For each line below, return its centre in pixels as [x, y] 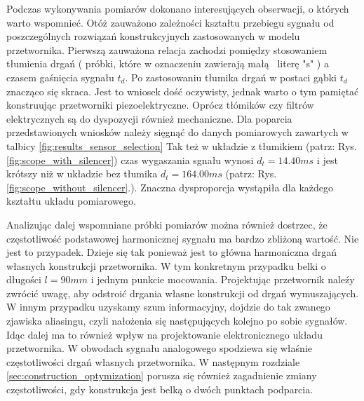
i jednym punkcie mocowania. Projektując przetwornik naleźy [223, 279]
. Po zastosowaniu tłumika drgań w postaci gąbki [231, 77]
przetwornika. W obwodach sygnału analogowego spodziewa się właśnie [159, 348]
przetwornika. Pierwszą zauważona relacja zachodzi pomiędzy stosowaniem [167, 49]
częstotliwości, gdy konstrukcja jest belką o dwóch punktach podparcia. [160, 389]
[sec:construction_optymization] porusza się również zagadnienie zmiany [162, 375]
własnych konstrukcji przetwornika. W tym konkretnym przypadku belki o [166, 265]
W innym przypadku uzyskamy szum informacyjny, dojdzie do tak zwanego [168, 307]
